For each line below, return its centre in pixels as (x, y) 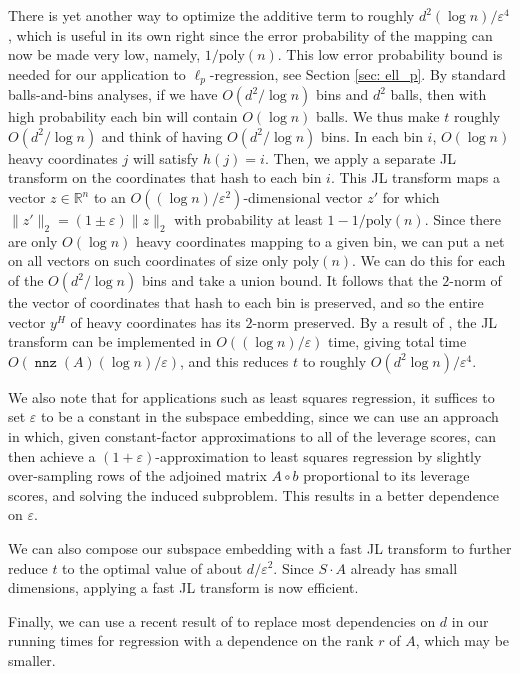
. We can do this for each (429, 260)
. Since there (462, 219)
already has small (404, 567)
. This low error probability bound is (390, 54)
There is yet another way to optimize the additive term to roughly (211, 15)
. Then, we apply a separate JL (360, 157)
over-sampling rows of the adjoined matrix (137, 475)
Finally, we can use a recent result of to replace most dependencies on (222, 620)
